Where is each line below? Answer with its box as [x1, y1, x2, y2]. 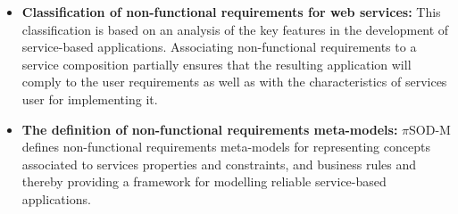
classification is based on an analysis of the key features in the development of [21, 20, 449, 38]
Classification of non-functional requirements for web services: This [21, 3, 441, 21]
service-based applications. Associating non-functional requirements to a [21, 37, 417, 56]
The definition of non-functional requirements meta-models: [21, 119, 398, 138]
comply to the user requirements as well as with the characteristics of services [21, 72, 447, 91]
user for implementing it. [21, 89, 158, 108]
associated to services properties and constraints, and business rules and [21, 154, 417, 173]
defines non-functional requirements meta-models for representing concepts [21, 137, 430, 156]
